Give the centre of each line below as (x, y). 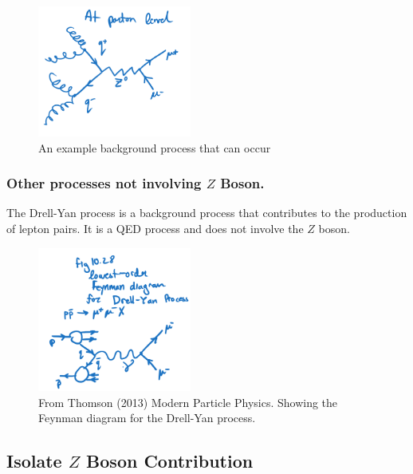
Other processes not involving (104, 183)
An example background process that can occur (155, 147)
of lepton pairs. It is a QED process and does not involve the (155, 228)
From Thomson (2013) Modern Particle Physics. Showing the (188, 402)
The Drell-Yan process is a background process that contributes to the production (207, 213)
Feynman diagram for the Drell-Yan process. (147, 418)
